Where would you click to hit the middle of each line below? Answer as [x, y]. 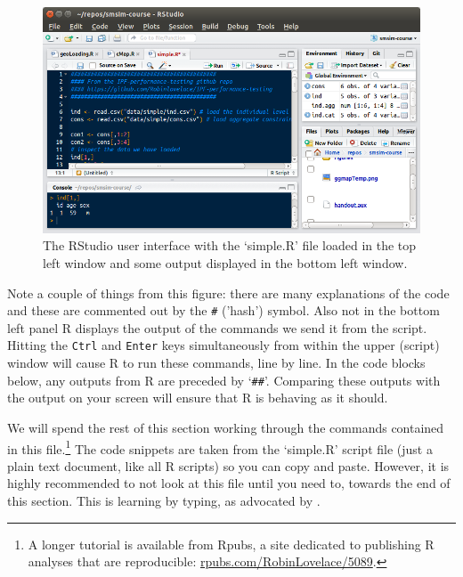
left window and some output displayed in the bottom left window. [225, 263]
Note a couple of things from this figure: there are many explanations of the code [228, 293]
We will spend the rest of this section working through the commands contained [226, 427]
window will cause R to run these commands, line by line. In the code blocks [216, 363]
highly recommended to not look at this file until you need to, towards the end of [229, 483]
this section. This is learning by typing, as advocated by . [164, 501]
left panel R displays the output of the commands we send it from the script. [217, 327]
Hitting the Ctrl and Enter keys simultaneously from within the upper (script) [223, 345]
